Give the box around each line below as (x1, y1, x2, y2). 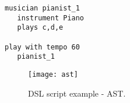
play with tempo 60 (5, 42, 80, 51)
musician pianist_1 (5, 4, 80, 12)
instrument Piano (17, 13, 85, 22)
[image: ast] (28, 70, 78, 79)
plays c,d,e (17, 23, 64, 32)
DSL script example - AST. (28, 87, 126, 99)
